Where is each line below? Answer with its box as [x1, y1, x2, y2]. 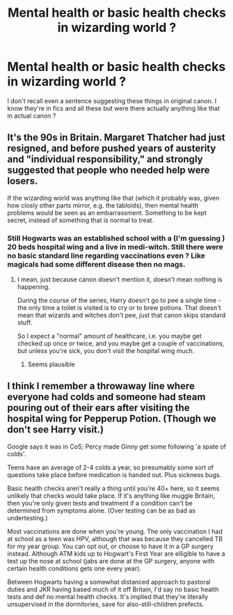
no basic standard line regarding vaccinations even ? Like [7, 251, 205, 260]
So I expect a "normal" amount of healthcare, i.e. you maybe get [17, 332, 202, 341]
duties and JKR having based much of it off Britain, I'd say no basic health [7, 585, 219, 593]
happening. [17, 283, 50, 291]
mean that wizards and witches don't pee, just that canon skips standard [17, 311, 226, 320]
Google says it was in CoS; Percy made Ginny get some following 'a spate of [7, 442, 227, 451]
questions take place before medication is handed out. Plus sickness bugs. [7, 470, 222, 478]
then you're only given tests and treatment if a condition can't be [7, 499, 193, 507]
